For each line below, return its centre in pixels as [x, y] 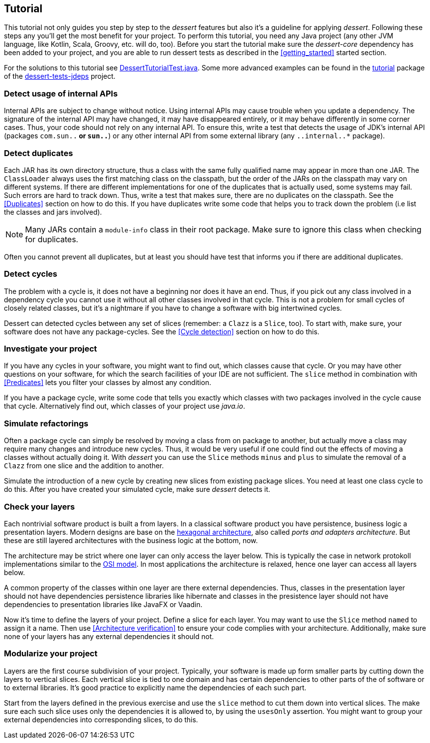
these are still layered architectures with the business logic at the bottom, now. [131, 540]
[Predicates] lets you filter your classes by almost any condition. [108, 383]
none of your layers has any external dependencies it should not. [109, 636]
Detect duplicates [39, 153]
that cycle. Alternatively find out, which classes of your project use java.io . [125, 406]
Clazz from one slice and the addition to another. [84, 466]
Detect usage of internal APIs [61, 93]
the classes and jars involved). [53, 212]
